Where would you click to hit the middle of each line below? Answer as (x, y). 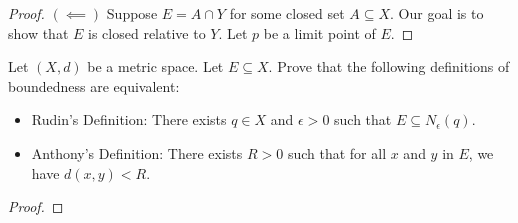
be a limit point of (319, 32)
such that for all (337, 152)
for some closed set (287, 13)
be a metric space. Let (155, 66)
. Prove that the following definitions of (389, 66)
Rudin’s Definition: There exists (129, 119)
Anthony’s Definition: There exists (137, 152)
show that (38, 32)
